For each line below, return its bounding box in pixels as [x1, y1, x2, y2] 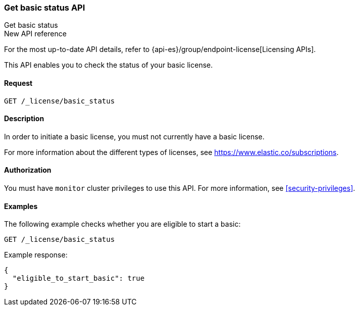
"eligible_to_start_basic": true [12, 274, 145, 283]
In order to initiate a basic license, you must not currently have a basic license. [4, 132, 265, 141]
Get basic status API [4, 3, 85, 13]
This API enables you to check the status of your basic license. [4, 61, 213, 70]
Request [4, 78, 33, 87]
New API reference [4, 29, 67, 38]
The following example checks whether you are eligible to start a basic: [4, 220, 241, 229]
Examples [4, 201, 38, 211]
